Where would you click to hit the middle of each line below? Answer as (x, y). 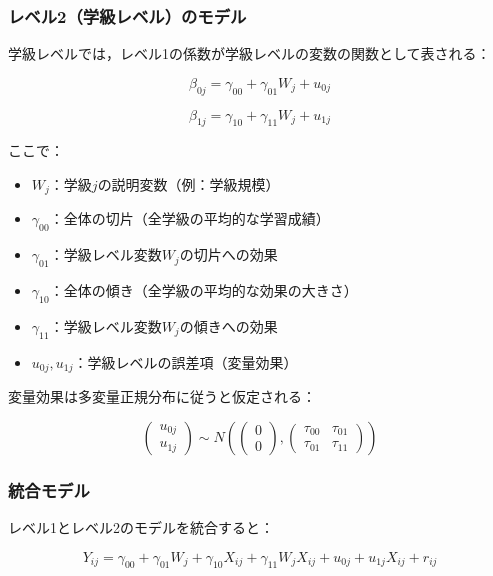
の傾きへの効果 (228, 325)
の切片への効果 (228, 254)
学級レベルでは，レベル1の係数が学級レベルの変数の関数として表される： (249, 53)
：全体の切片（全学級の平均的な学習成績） (189, 218)
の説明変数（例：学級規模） (188, 184)
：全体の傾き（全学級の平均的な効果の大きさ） (203, 290)
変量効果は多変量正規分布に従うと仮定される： (162, 396)
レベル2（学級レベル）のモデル (127, 15)
